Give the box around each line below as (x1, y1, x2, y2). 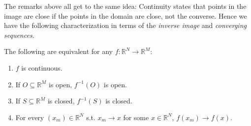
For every (15, 112, 44, 122)
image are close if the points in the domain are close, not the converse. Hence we (4, 10, 247, 21)
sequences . (4, 29, 34, 40)
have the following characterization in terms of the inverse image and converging (4, 20, 247, 30)
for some (123, 112, 149, 122)
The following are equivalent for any (4, 46, 113, 56)
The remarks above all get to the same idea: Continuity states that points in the (4, 1, 247, 11)
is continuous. (21, 62, 63, 73)
